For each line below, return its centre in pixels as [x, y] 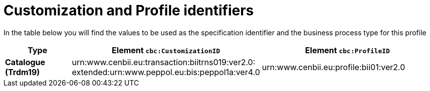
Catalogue [25, 62]
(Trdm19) [23, 72]
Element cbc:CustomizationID [166, 50]
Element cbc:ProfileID [347, 50]
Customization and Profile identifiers [129, 10]
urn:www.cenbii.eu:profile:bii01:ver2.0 [334, 67]
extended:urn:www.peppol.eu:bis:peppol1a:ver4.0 [166, 72]
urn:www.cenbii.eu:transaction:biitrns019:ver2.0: [164, 62]
